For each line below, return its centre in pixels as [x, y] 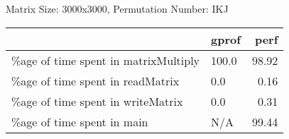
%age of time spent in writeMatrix [97, 101]
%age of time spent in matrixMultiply [106, 60]
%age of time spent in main [80, 121]
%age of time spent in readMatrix [96, 80]
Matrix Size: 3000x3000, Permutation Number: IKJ [117, 8]
